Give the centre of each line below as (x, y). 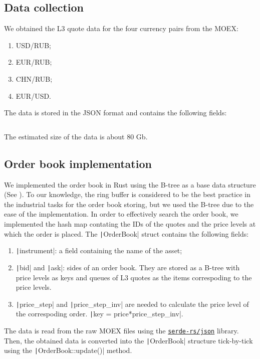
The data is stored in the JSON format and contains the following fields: (115, 113)
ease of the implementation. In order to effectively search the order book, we (121, 214)
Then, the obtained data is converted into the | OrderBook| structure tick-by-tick (128, 340)
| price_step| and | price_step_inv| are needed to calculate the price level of (132, 304)
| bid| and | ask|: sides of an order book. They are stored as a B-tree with (128, 267)
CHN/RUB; (34, 78)
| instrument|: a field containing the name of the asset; (99, 250)
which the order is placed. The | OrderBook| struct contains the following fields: (126, 233)
